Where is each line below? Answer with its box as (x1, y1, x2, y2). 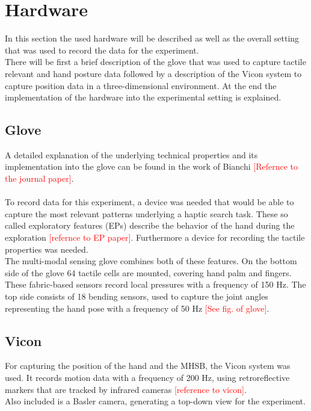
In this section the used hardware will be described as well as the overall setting (5, 32, 300, 45)
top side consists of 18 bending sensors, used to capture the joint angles (5, 290, 268, 303)
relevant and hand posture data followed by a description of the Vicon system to (5, 67, 302, 79)
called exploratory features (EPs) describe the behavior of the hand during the (5, 219, 295, 232)
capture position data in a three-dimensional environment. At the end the (5, 79, 277, 91)
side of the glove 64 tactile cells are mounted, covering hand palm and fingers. (5, 266, 292, 279)
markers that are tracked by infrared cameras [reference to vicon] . (5, 383, 247, 395)
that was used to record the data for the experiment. (5, 43, 199, 56)
